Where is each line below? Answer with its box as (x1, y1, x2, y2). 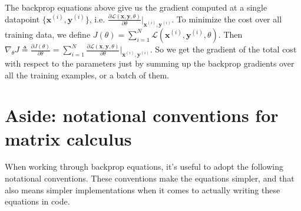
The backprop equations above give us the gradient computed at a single (5, 1, 267, 13)
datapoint (5, 12, 40, 25)
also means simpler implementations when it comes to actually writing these (5, 183, 280, 196)
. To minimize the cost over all (171, 12, 282, 25)
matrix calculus (5, 126, 132, 150)
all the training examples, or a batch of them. (5, 68, 169, 81)
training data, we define (5, 28, 91, 40)
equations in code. (5, 195, 70, 207)
